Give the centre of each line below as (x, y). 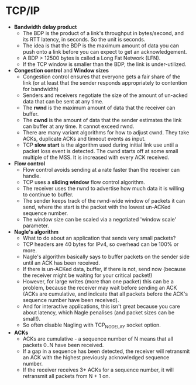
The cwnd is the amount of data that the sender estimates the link (102, 120)
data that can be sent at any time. (63, 101)
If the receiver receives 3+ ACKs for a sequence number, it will (98, 370)
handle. (32, 176)
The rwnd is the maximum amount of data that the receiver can (99, 107)
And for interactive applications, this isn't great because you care (101, 306)
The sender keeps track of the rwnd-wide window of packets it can (104, 200)
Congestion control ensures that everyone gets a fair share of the (102, 77)
